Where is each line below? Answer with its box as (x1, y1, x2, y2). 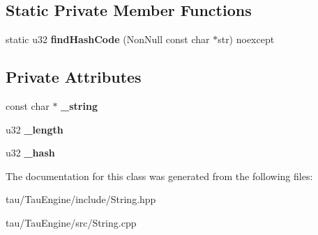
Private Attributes (6, 66, 142, 88)
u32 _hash (6, 145, 55, 160)
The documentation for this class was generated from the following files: (6, 168, 313, 183)
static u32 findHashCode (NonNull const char (6, 32, 210, 47)
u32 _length (6, 122, 63, 136)
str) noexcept (218, 32, 275, 47)
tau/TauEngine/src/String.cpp (6, 215, 137, 229)
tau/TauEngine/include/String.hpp (6, 192, 156, 206)
